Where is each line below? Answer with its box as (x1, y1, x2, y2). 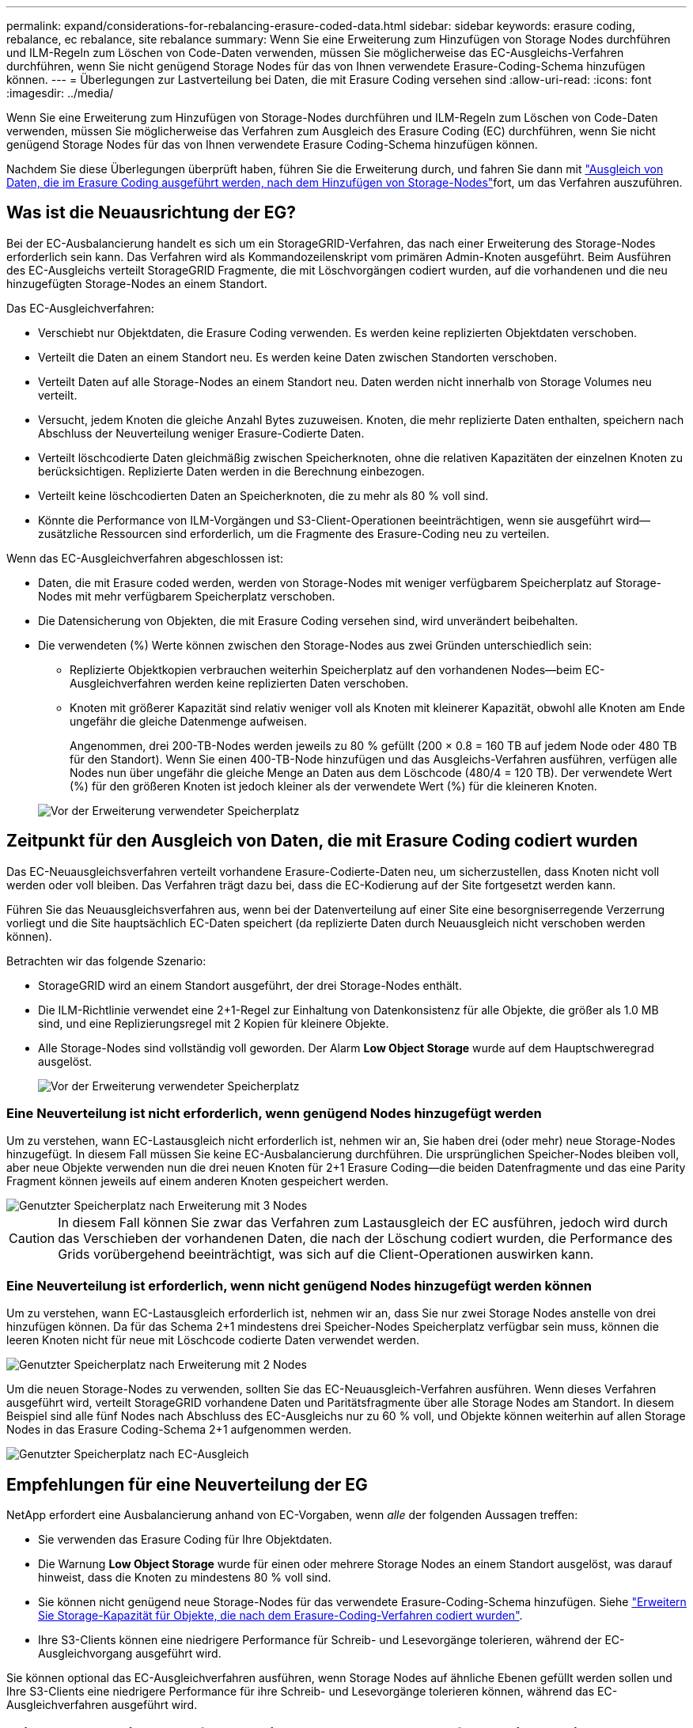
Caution (9, 1230, 55, 1247)
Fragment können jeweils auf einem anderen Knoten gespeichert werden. (6, 1174, 388, 1188)
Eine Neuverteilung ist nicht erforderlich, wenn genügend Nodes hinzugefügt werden (6, 1105, 542, 1122)
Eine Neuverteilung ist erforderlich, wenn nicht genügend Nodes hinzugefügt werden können (6, 1277, 593, 1294)
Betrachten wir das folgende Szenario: (6, 953, 206, 968)
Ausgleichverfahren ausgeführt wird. (6, 1698, 198, 1712)
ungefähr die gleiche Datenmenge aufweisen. (70, 714, 307, 728)
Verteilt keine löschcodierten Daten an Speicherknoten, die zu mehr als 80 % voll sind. (38, 488, 489, 502)
